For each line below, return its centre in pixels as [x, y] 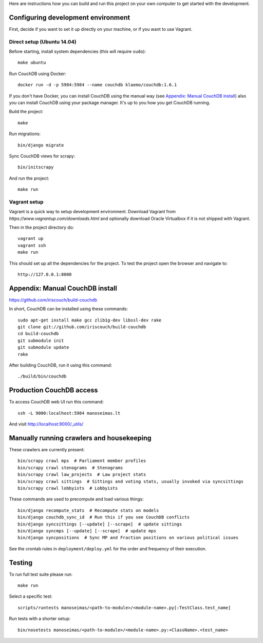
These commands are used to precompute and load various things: [76, 499]
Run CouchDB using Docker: [38, 74]
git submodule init [41, 341]
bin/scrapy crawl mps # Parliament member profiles [82, 461]
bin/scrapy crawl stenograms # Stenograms [70, 468]
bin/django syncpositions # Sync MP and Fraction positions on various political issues [128, 538]
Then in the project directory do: [41, 227]
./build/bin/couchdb [42, 376]
